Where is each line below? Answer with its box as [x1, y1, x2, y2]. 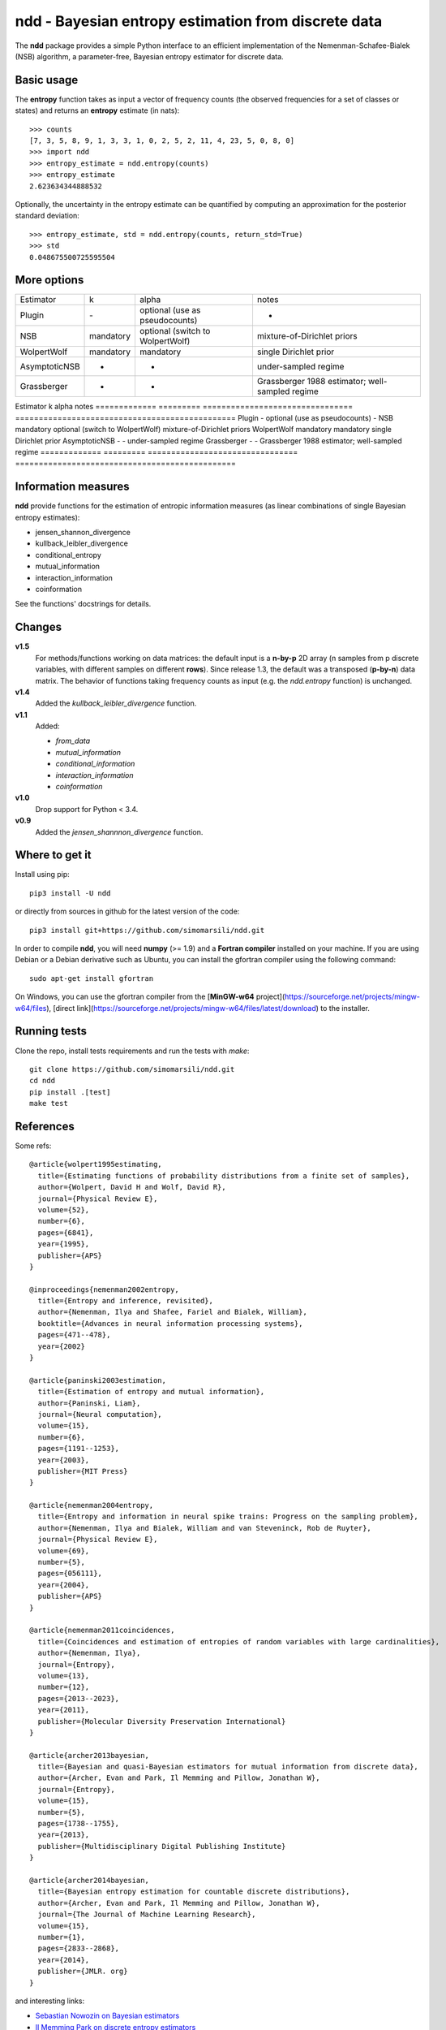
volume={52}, [37, 1205, 90, 1214]
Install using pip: [15, 870, 71, 879]
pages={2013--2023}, [37, 1694, 120, 1703]
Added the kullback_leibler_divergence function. [35, 698, 197, 708]
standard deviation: [15, 211, 80, 221]
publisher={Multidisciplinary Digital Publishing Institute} [37, 1842, 286, 1851]
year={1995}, [37, 1239, 90, 1249]
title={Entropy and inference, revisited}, [37, 1296, 214, 1306]
